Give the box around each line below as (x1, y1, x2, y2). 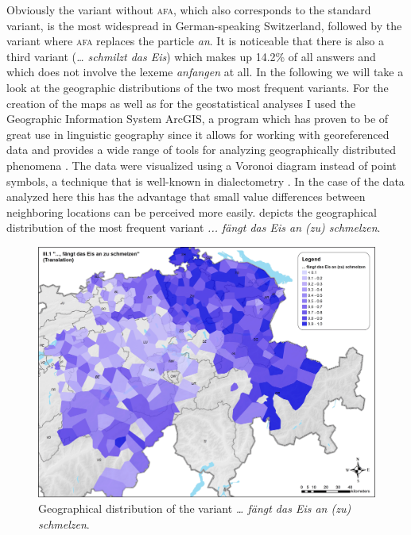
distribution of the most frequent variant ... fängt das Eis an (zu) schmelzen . (6, 219, 381, 236)
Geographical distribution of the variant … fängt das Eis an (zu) (38, 500, 351, 517)
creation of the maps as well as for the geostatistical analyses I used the (6, 94, 355, 111)
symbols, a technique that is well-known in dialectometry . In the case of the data (6, 172, 405, 189)
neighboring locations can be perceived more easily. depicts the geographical (6, 203, 377, 220)
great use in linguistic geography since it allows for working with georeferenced (6, 125, 390, 142)
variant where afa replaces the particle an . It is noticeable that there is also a (6, 33, 384, 49)
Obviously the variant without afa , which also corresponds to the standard (6, 2, 371, 17)
